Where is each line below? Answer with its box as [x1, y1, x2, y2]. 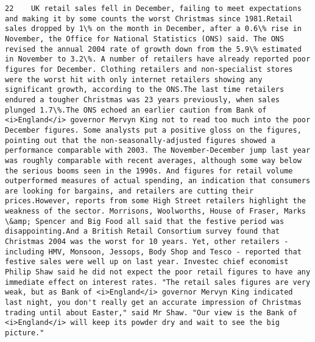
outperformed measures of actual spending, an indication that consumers [5, 176, 311, 186]
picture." [5, 329, 44, 337]
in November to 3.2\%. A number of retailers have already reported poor [5, 55, 311, 64]
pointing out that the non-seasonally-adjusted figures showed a [5, 136, 275, 145]
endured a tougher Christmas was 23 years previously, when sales [5, 95, 280, 104]
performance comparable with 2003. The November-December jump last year [5, 146, 311, 155]
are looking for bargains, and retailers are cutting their [5, 186, 254, 195]
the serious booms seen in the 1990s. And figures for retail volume [5, 166, 293, 175]
